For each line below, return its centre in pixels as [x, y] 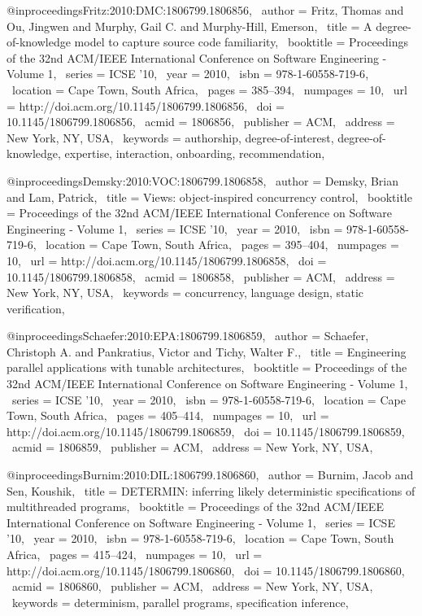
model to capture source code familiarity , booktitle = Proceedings [241, 42]
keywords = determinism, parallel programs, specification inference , [180, 602]
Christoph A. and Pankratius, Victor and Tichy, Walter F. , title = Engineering [207, 351]
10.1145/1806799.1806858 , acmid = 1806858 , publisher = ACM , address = [201, 276]
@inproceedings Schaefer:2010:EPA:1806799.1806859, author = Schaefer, [188, 336]
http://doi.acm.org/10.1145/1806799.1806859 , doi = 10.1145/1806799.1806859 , [206, 431]
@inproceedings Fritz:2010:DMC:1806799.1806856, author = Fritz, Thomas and [205, 10]
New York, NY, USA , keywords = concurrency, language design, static [185, 293]
